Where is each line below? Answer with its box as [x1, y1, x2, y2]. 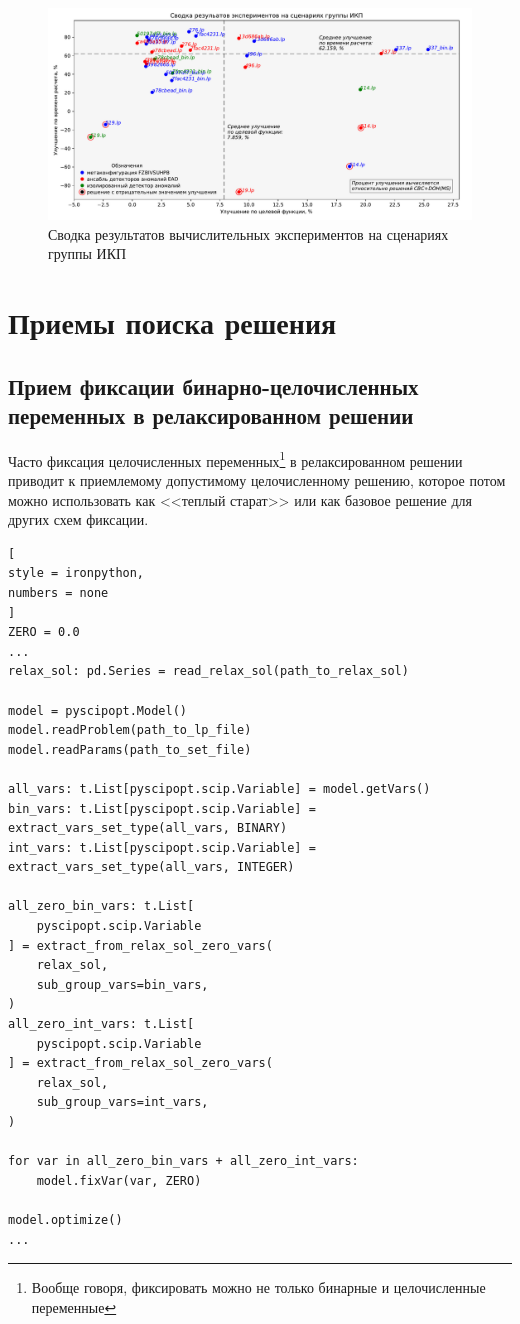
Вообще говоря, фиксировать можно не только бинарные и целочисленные [31, 1277, 486, 1298]
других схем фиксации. [8, 509, 149, 530]
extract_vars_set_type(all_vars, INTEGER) [8, 860, 295, 875]
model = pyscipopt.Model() [8, 703, 187, 718]
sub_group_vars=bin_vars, [36, 977, 209, 992]
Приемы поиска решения [8, 301, 337, 342]
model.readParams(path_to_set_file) [8, 742, 252, 757]
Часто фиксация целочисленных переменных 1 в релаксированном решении [8, 447, 463, 471]
